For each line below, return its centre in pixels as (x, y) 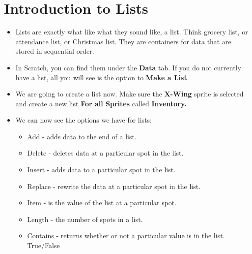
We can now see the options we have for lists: (84, 120)
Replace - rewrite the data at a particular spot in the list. (114, 186)
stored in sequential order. (55, 51)
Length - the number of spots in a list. (85, 219)
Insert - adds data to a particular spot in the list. (101, 170)
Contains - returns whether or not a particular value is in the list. (126, 236)
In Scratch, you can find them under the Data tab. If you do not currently (128, 67)
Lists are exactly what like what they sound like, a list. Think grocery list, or (132, 32)
